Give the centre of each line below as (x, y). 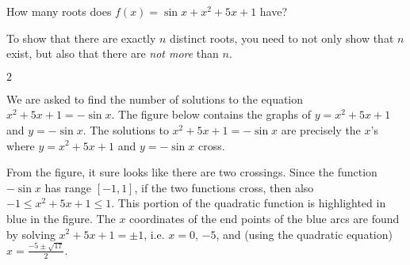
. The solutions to (126, 129)
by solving (31, 234)
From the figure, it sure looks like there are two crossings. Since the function (192, 172)
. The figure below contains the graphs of (211, 114)
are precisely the (321, 129)
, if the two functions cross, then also (224, 187)
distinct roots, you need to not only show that (282, 38)
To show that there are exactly (81, 38)
